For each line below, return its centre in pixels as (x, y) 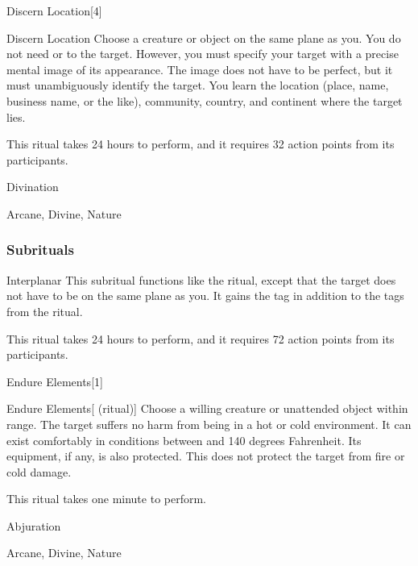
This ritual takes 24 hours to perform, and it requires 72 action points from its (201, 338)
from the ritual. (45, 311)
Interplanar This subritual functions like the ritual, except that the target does (201, 279)
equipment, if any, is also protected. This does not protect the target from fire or (206, 456)
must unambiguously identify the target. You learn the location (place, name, (198, 85)
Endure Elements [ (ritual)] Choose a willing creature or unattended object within (207, 408)
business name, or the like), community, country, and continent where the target (205, 100)
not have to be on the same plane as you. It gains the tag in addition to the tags (205, 295)
